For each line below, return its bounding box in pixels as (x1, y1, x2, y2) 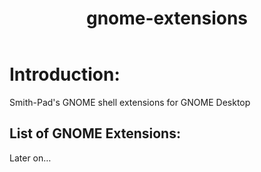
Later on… (9, 152, 52, 164)
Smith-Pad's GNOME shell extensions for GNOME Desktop (9, 96, 251, 108)
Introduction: (9, 63, 121, 86)
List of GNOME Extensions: (9, 125, 181, 142)
